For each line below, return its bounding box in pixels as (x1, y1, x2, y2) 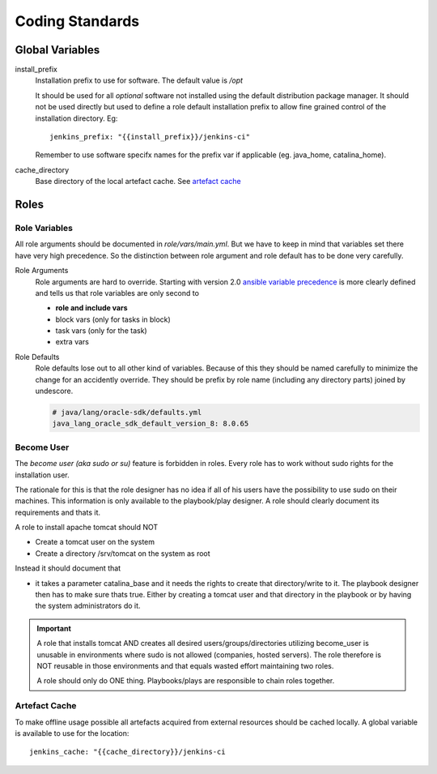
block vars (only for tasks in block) (55, 314, 172, 324)
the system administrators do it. (35, 601, 141, 611)
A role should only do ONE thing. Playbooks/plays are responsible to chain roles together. (36, 676, 335, 686)
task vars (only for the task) (55, 326, 147, 336)
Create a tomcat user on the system (35, 537, 155, 547)
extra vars (55, 337, 89, 347)
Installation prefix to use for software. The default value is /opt (35, 75, 243, 85)
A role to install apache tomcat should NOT (15, 523, 159, 532)
